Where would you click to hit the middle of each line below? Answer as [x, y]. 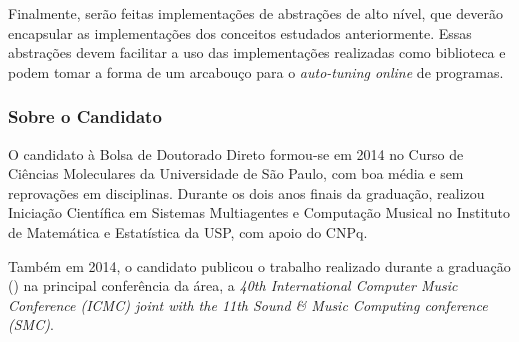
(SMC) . [31, 324]
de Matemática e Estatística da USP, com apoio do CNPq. [188, 231]
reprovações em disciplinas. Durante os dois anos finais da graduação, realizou [246, 192]
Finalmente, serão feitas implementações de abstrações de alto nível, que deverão [255, 13]
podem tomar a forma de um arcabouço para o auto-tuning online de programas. [256, 71]
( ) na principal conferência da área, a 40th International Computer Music [233, 285]
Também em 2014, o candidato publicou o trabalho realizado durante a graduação [259, 265]
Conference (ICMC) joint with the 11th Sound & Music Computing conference [248, 304]
